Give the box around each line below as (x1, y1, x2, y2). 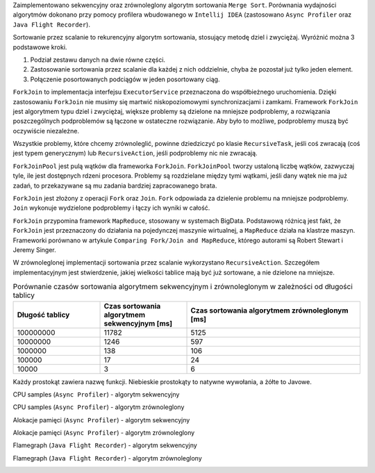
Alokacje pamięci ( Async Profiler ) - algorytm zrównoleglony (12, 429, 195, 437)
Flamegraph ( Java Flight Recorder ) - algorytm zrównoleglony (12, 454, 203, 462)
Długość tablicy (17, 310, 70, 320)
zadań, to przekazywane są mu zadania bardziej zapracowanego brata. (12, 181, 217, 190)
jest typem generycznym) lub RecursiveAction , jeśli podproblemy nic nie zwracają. (12, 149, 258, 158)
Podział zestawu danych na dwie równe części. (30, 56, 166, 64)
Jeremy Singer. (12, 245, 57, 254)
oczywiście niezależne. (12, 126, 80, 135)
